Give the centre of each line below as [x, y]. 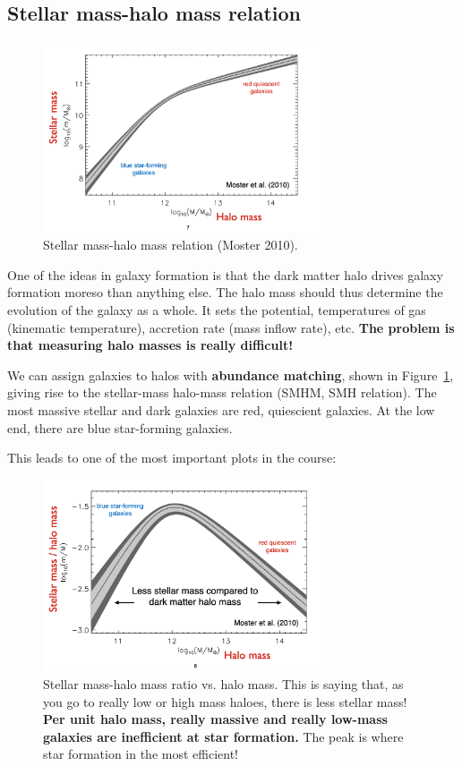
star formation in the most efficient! [141, 754]
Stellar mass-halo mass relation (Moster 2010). [171, 245]
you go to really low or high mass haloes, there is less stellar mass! [225, 701]
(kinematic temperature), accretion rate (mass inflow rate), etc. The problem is [231, 327]
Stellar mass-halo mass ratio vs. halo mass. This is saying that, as [223, 683]
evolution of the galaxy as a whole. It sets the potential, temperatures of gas [217, 309]
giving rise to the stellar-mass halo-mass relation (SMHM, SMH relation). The [222, 392]
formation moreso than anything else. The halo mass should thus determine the [225, 292]
